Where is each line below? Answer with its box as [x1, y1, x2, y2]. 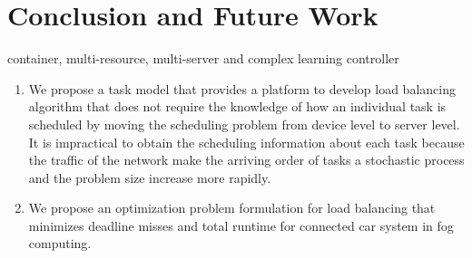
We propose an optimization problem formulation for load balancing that [28, 198, 436, 217]
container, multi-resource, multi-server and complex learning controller [7, 49, 399, 68]
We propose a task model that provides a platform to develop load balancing [28, 79, 456, 98]
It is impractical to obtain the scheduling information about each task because [28, 132, 465, 151]
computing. [28, 234, 92, 253]
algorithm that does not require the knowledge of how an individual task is [28, 97, 447, 116]
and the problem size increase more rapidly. [28, 167, 271, 186]
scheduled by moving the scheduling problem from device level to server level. [28, 114, 460, 133]
